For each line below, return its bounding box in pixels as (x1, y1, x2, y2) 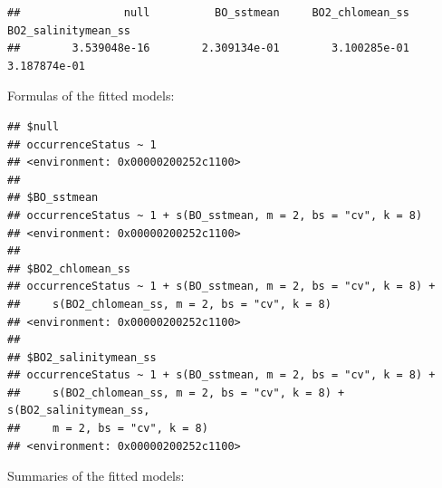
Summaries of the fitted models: (7, 466, 185, 485)
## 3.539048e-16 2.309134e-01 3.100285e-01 (7, 42, 409, 55)
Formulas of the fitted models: (7, 86, 175, 105)
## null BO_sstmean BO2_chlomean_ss (7, 6, 409, 19)
